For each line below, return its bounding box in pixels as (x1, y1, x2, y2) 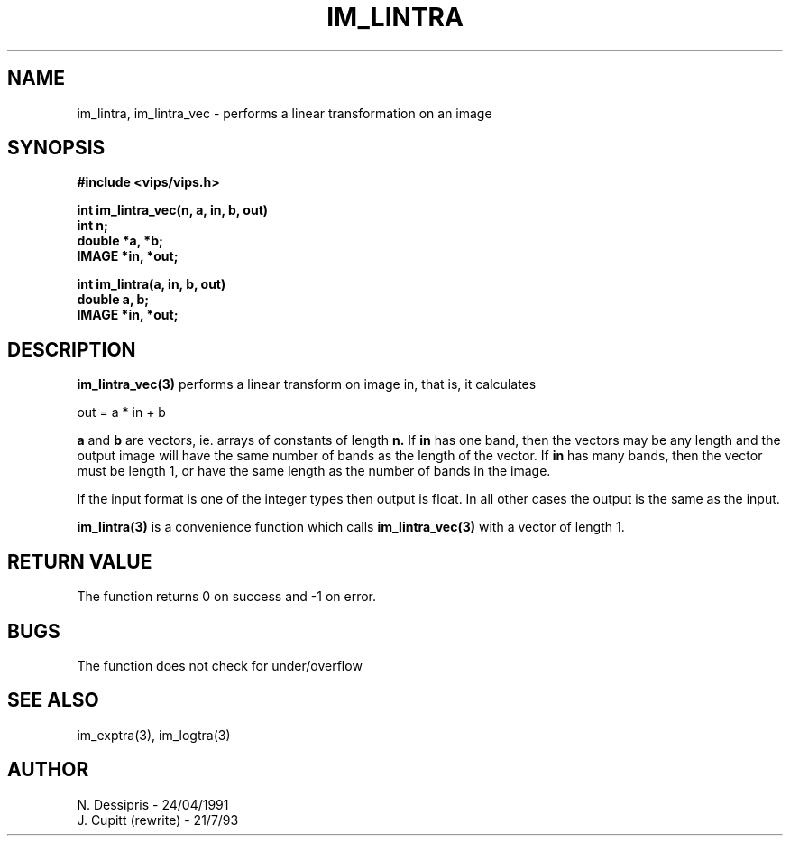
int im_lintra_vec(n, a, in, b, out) (77, 202, 269, 218)
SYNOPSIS (7, 136, 106, 160)
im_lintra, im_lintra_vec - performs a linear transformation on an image (77, 105, 492, 121)
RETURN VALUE (7, 550, 152, 573)
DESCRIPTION (7, 338, 136, 361)
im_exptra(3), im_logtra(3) (77, 727, 231, 743)
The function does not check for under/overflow (77, 657, 363, 673)
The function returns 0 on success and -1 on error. (77, 588, 377, 605)
